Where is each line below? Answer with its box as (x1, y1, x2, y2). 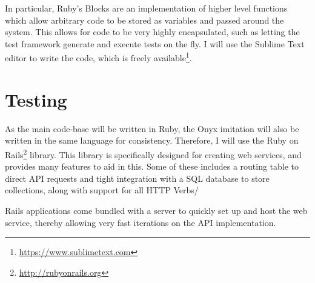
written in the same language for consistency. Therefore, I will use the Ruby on (5, 134, 299, 147)
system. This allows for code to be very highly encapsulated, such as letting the (5, 25, 300, 38)
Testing (5, 87, 67, 112)
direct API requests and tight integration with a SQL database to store (5, 171, 270, 184)
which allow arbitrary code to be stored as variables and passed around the (5, 13, 284, 26)
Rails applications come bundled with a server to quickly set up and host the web (5, 204, 308, 216)
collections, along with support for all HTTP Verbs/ (5, 184, 199, 196)
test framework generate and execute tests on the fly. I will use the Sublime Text (5, 37, 305, 50)
